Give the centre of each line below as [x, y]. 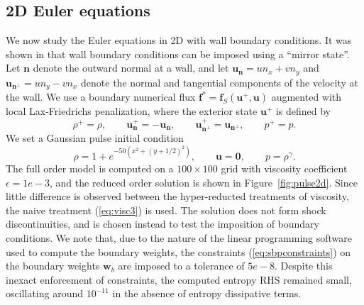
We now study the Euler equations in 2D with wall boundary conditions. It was [179, 40]
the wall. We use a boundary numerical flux [101, 97]
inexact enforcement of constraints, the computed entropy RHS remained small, [179, 279]
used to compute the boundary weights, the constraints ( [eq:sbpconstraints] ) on [178, 251]
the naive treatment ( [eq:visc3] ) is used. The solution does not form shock [166, 210]
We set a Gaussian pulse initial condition [95, 137]
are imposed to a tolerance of [181, 266]
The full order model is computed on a [90, 168]
